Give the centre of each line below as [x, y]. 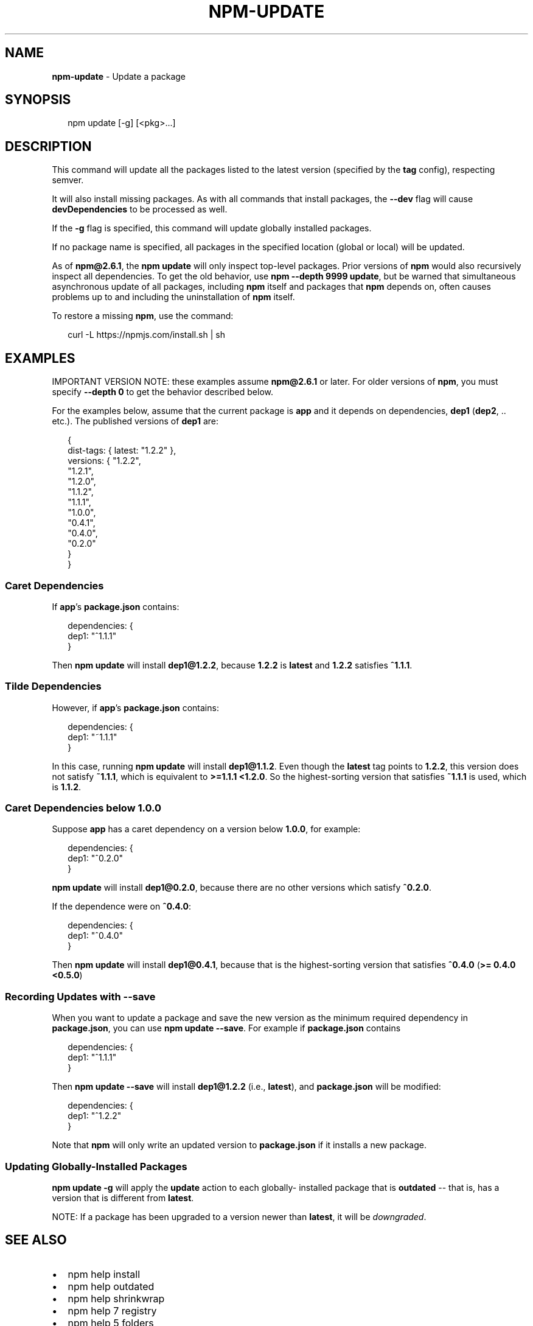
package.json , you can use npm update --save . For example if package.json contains [226, 1028]
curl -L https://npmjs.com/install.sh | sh [146, 335]
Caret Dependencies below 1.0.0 [83, 808]
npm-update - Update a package [119, 76]
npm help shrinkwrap [116, 1298]
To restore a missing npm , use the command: [143, 316]
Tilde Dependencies [53, 686]
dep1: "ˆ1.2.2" [95, 1116]
